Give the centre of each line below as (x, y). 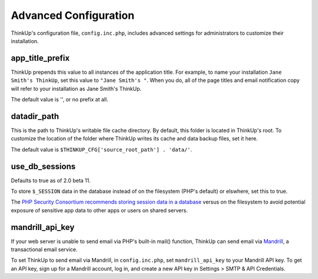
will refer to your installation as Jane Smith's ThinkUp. (76, 88)
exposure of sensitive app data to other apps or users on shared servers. (99, 210)
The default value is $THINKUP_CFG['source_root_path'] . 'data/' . (102, 149)
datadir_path (35, 116)
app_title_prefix (40, 58)
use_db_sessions (43, 166)
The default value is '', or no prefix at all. (59, 100)
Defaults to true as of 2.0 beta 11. (51, 180)
